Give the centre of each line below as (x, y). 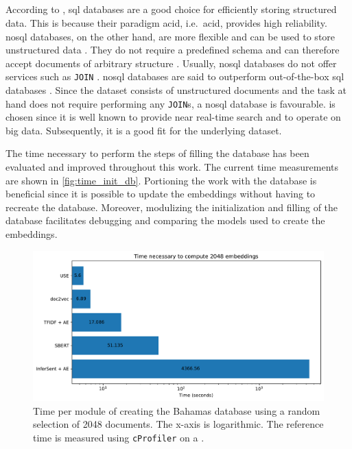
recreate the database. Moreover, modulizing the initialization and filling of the (172, 207)
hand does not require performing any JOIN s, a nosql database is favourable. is (171, 103)
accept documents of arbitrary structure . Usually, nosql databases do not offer (171, 63)
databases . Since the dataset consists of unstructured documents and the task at (176, 90)
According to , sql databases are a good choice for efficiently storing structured (171, 9)
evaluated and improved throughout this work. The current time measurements (172, 167)
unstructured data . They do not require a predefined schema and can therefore (173, 50)
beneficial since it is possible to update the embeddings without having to (161, 194)
